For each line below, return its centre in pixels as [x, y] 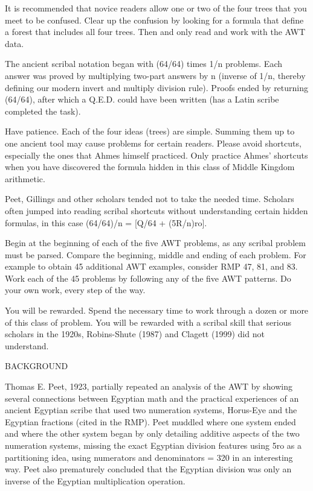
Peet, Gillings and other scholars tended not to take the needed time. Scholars [150, 199]
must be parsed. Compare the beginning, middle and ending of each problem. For [156, 254]
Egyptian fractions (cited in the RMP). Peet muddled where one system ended [150, 421]
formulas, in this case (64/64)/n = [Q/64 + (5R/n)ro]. [106, 222]
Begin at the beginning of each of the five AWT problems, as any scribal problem [155, 243]
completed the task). [43, 111]
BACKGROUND [37, 366]
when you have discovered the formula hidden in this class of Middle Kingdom [150, 167]
